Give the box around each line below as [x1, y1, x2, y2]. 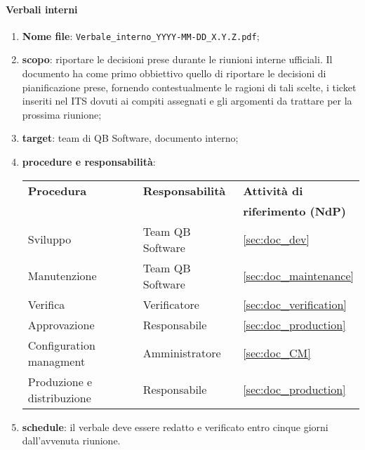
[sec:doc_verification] [243, 296, 347, 312]
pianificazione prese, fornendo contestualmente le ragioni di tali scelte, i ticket [22, 79, 357, 94]
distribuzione [27, 389, 91, 406]
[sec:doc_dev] [243, 231, 310, 248]
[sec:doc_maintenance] [243, 267, 354, 284]
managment [27, 352, 86, 369]
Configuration [27, 336, 95, 353]
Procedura [27, 182, 87, 199]
